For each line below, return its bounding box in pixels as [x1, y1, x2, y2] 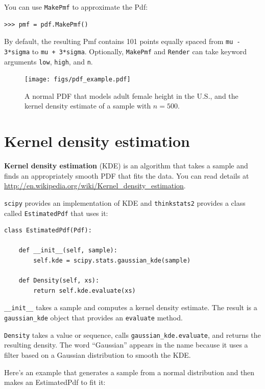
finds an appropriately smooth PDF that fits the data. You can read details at [4, 170, 249, 181]
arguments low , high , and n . [4, 56, 93, 67]
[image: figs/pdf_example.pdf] [25, 76, 131, 83]
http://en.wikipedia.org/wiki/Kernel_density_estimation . [4, 180, 186, 191]
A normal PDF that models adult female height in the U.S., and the [25, 90, 238, 101]
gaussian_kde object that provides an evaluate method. [4, 312, 183, 323]
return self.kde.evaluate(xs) [33, 287, 136, 294]
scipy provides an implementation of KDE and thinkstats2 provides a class [4, 197, 246, 208]
